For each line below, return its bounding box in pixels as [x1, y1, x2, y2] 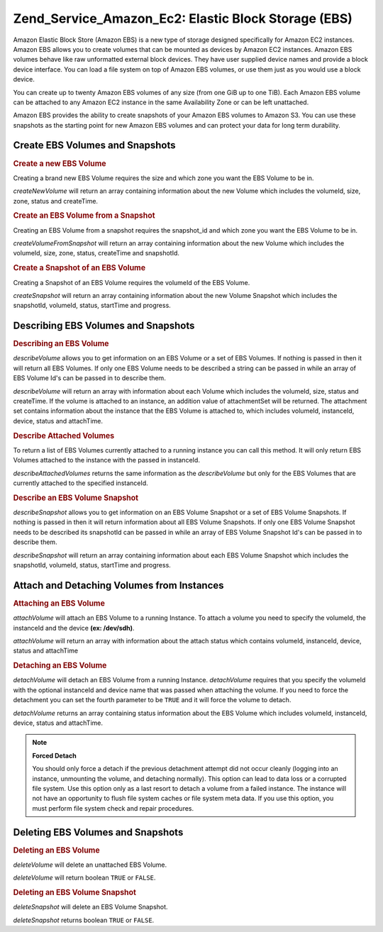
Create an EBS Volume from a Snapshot [13, 211, 155, 221]
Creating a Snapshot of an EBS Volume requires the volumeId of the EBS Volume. [13, 278, 250, 287]
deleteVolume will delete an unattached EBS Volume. [13, 860, 167, 869]
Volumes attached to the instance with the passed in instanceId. [13, 456, 200, 465]
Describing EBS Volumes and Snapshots [13, 320, 195, 332]
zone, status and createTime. [13, 196, 99, 205]
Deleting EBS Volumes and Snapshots [13, 826, 184, 838]
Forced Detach [32, 751, 77, 760]
